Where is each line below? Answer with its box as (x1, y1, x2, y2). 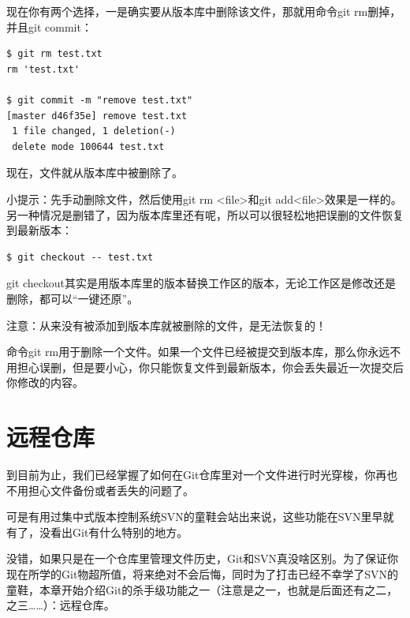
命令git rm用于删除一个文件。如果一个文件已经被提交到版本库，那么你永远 (6, 343, 390, 360)
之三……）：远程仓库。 (6, 597, 115, 613)
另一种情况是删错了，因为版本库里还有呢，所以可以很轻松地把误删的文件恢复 (6, 206, 404, 223)
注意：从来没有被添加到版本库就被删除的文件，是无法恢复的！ (6, 316, 326, 333)
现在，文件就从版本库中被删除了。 (6, 164, 183, 181)
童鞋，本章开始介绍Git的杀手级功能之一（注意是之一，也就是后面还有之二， (6, 581, 398, 597)
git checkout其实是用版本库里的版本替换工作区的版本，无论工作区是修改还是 (6, 275, 396, 291)
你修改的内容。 (6, 374, 84, 391)
